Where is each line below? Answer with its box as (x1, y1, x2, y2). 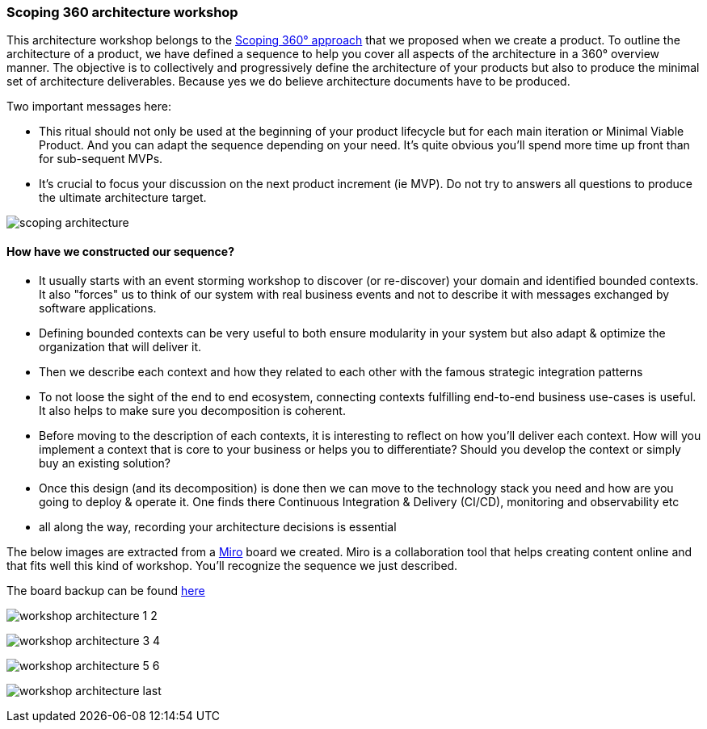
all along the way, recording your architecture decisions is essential (39, 519, 397, 534)
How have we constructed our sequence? (6, 244, 234, 258)
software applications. (39, 300, 157, 315)
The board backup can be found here (6, 583, 205, 597)
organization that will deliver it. (39, 339, 201, 354)
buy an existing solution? (39, 455, 171, 470)
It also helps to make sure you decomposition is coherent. (39, 403, 346, 417)
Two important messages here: (6, 99, 171, 114)
